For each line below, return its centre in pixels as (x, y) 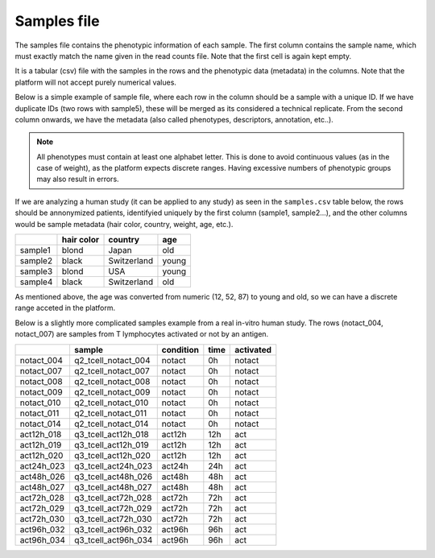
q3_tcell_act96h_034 (113, 539)
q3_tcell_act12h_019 (111, 444)
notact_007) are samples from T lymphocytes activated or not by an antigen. (142, 334)
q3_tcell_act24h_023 (113, 465)
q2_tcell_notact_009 (112, 392)
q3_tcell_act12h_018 (111, 434)
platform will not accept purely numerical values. (96, 82)
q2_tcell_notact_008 (112, 381)
